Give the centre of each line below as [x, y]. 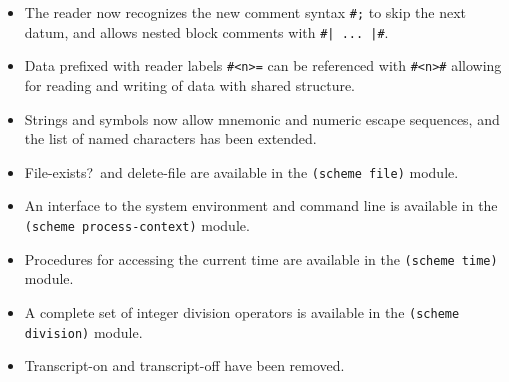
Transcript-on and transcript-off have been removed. [184, 365]
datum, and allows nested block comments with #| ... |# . [206, 31]
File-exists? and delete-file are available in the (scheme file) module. [241, 171]
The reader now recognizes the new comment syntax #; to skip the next [245, 12]
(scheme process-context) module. [137, 225]
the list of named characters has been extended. [170, 138]
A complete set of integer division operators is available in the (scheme [242, 311]
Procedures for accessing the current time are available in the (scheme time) [261, 258]
